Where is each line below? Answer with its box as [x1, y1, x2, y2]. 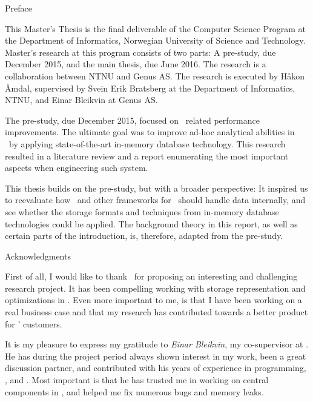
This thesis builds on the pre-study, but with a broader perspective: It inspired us [5, 181, 308, 194]
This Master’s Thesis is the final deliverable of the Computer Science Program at [5, 22, 306, 35]
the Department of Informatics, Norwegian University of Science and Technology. [5, 34, 306, 47]
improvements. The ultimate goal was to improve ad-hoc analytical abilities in [5, 126, 295, 138]
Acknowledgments [5, 249, 71, 262]
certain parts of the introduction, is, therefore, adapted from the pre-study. [5, 229, 283, 242]
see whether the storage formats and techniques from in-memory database [5, 205, 279, 218]
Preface [5, 2, 32, 14]
